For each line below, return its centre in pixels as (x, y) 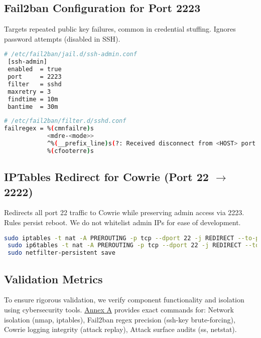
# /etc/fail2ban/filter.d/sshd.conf (65, 121)
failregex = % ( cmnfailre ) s (49, 129)
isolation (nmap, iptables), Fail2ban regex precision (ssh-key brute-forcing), (120, 319)
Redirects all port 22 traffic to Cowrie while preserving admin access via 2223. (124, 212)
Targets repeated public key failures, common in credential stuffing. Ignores (120, 29)
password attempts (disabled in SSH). (62, 38)
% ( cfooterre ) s (71, 151)
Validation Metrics (53, 279)
